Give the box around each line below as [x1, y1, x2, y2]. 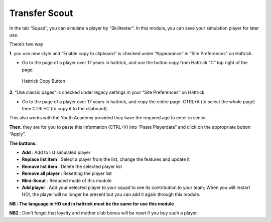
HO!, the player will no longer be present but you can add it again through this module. [22, 191, 201, 197]
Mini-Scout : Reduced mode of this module [22, 177, 112, 183]
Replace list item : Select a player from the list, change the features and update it [22, 156, 190, 162]
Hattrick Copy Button [22, 78, 65, 84]
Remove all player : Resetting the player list [22, 170, 112, 176]
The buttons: [9, 140, 37, 146]
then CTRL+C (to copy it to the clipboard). [22, 106, 108, 112]
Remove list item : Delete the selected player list [22, 163, 122, 169]
